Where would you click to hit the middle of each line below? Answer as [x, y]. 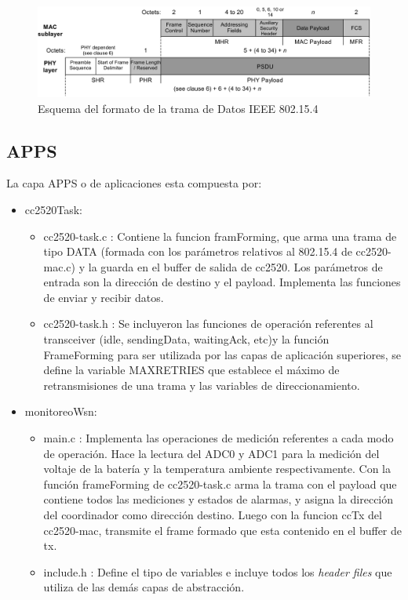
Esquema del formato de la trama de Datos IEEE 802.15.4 [178, 108]
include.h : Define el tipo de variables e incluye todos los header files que [218, 571]
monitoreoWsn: [61, 411]
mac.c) [60, 266]
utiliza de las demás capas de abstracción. [144, 587]
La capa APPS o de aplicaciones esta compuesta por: [134, 183]
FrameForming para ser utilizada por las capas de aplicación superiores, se [222, 354]
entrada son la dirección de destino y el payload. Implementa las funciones [222, 282]
